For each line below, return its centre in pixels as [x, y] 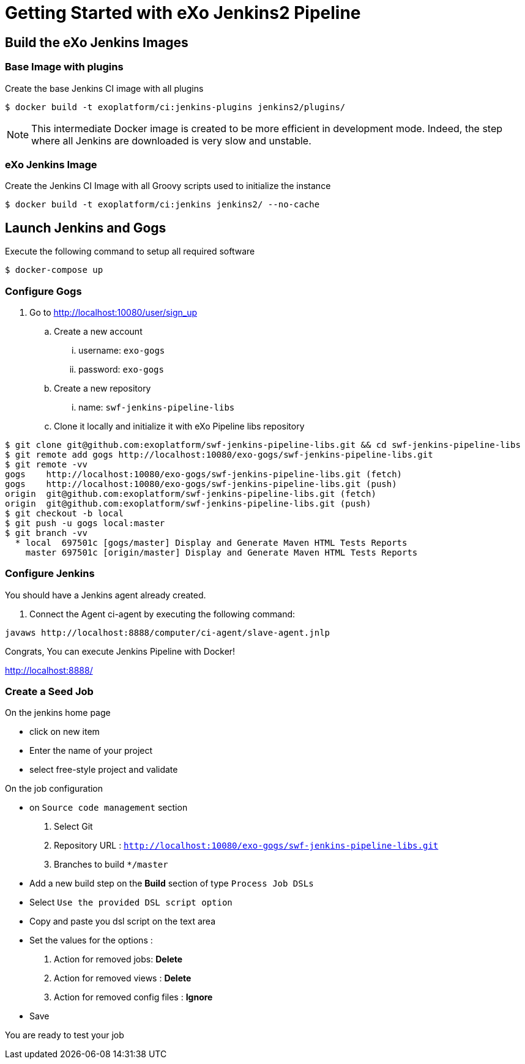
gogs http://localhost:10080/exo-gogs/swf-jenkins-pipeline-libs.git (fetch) [204, 474]
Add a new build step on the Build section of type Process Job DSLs [172, 884]
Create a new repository [102, 388]
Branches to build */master [111, 865]
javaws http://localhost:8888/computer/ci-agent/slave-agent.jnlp [168, 632]
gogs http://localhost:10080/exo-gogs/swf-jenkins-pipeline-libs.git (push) [201, 484]
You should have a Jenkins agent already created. [106, 595]
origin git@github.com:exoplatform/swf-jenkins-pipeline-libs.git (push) [188, 503]
